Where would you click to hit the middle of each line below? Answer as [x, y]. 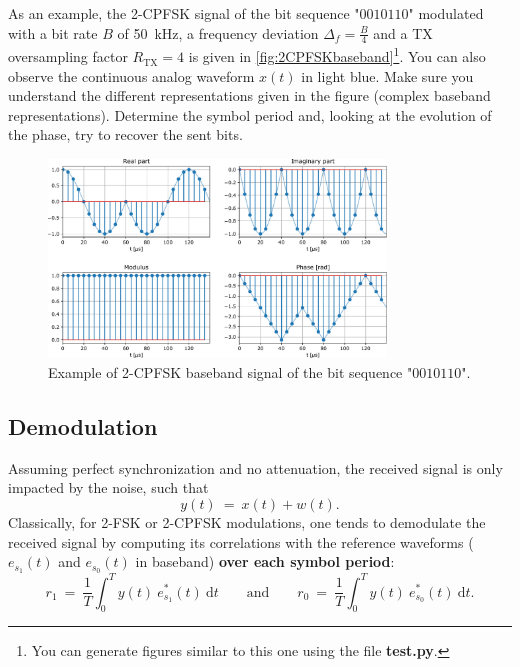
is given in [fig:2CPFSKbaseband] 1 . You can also [337, 55]
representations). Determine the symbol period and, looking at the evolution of [250, 114]
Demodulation [83, 426]
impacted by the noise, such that [108, 487]
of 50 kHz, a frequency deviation [218, 32]
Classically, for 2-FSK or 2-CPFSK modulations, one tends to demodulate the [247, 522]
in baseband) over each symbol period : [265, 561]
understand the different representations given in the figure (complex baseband [249, 95]
